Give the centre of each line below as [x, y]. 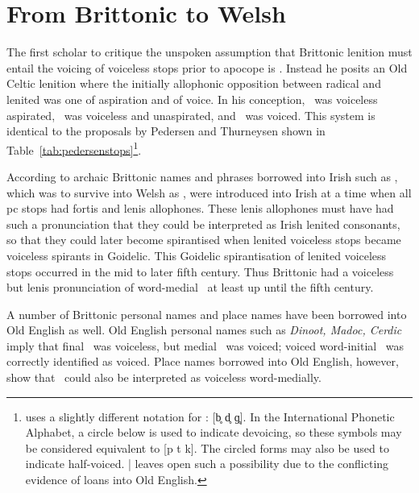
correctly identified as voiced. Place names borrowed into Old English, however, [203, 361]
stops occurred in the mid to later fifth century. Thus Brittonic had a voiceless [200, 271]
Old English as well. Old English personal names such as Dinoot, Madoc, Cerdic [204, 330]
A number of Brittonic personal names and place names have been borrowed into [207, 314]
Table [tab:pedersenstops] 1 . [74, 148]
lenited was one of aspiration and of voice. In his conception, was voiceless [192, 99]
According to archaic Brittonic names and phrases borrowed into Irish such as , [202, 176]
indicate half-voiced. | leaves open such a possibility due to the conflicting [207, 464]
